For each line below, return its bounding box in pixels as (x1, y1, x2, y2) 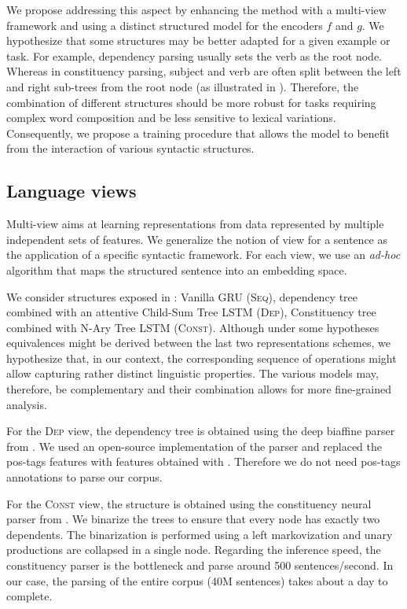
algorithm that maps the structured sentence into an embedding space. (6, 261, 347, 278)
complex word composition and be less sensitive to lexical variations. (6, 109, 336, 126)
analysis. (6, 396, 47, 412)
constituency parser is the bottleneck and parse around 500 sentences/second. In (6, 557, 394, 574)
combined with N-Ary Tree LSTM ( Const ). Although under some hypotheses (6, 319, 379, 335)
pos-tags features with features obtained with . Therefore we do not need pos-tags (6, 453, 401, 470)
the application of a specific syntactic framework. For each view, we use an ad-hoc (6, 246, 401, 263)
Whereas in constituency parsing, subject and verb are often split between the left (6, 63, 401, 79)
